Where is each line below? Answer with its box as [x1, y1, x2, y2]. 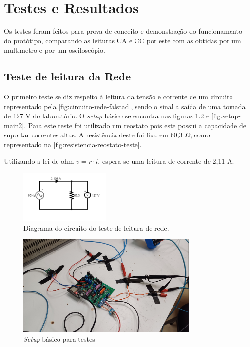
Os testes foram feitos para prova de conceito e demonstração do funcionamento [4, 26, 242, 36]
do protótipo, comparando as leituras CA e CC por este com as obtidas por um [4, 35, 241, 45]
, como [190, 130, 210, 140]
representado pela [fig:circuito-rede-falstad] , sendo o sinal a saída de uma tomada [4, 101, 246, 111]
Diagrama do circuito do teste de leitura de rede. [23, 222, 169, 232]
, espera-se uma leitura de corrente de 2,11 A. [98, 155, 234, 166]
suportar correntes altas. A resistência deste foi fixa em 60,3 [4, 130, 183, 140]
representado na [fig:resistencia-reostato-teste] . [4, 139, 142, 150]
